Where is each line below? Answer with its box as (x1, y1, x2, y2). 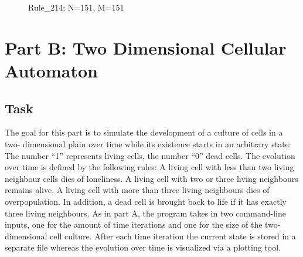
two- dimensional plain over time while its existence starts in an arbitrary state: (5, 137, 291, 150)
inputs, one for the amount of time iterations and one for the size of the (5, 218, 263, 231)
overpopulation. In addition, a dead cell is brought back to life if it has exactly (5, 195, 287, 207)
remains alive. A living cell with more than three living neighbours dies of (5, 184, 270, 196)
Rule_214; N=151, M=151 (28, 1, 124, 13)
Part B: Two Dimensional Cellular (5, 35, 287, 59)
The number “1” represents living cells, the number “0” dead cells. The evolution (5, 149, 295, 161)
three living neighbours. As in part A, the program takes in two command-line (5, 207, 286, 219)
